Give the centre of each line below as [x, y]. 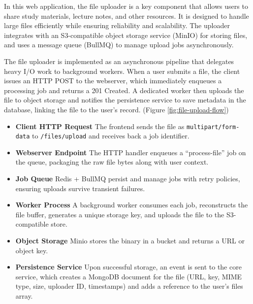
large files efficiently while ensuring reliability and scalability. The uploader [117, 25]
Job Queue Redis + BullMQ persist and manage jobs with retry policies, [128, 179]
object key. [32, 250]
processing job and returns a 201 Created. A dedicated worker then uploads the [124, 90]
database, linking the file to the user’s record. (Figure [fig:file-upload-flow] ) [116, 109]
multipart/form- [213, 127]
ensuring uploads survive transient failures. [80, 188]
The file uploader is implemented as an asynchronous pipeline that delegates [119, 61]
